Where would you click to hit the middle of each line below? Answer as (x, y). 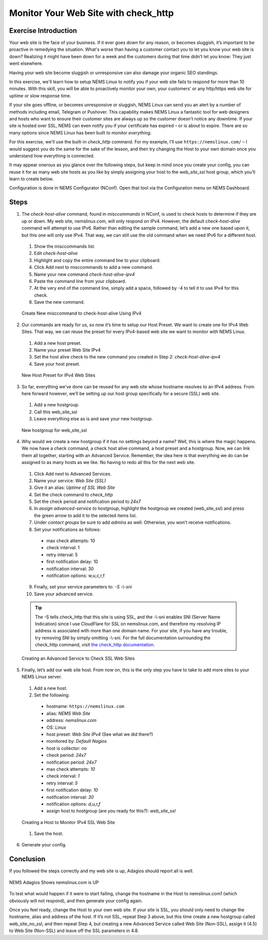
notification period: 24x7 (71, 762)
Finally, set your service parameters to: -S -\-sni (83, 587)
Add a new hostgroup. (57, 405)
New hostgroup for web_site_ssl (54, 430)
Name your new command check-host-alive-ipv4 (84, 274)
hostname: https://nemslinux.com (85, 706)
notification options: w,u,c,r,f (76, 576)
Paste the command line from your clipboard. (80, 281)
